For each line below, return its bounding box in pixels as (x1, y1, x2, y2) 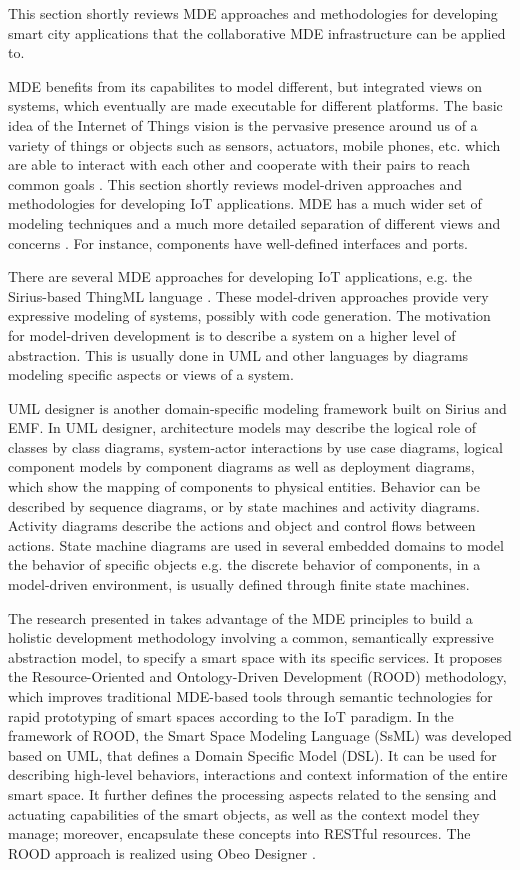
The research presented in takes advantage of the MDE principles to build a (8, 607, 473, 628)
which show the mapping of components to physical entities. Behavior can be (8, 476, 480, 497)
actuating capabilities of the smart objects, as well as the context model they (8, 803, 480, 824)
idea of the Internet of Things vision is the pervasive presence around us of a (8, 114, 478, 135)
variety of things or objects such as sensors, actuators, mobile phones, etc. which (8, 134, 501, 155)
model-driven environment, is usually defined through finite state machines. (8, 574, 470, 595)
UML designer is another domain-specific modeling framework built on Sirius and (8, 397, 507, 418)
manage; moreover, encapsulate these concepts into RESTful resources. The (8, 823, 471, 844)
